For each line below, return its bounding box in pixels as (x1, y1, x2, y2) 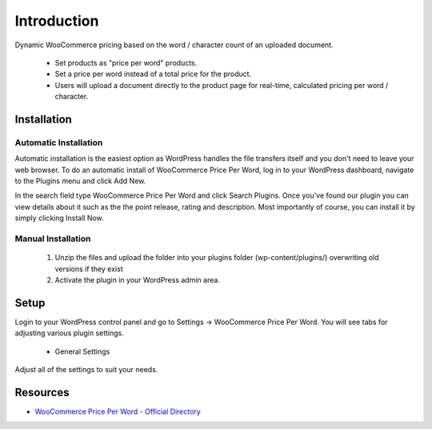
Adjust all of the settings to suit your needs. (14, 365, 158, 375)
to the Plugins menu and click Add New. (14, 176, 146, 186)
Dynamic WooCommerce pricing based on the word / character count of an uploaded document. (14, 40, 334, 50)
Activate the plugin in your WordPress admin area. (54, 275, 220, 284)
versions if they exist (54, 264, 123, 274)
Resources (14, 385, 70, 399)
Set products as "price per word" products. (54, 58, 198, 67)
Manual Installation (14, 233, 91, 244)
